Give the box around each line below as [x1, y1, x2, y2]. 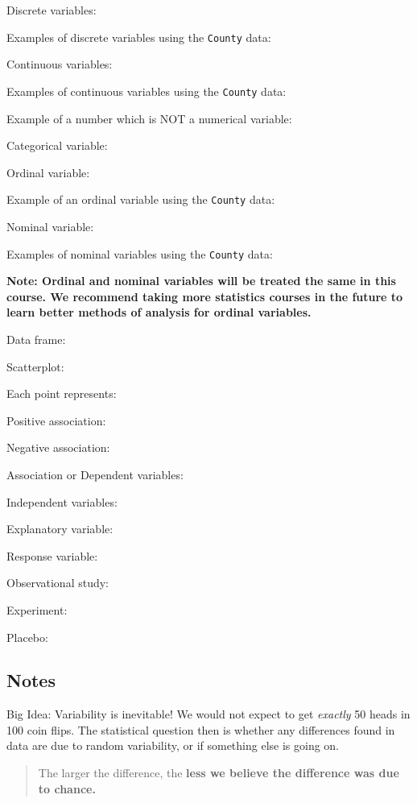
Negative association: [6, 439, 110, 456]
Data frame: [6, 330, 66, 347]
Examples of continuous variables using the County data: [6, 82, 287, 99]
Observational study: [6, 574, 109, 591]
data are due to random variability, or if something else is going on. [6, 737, 340, 754]
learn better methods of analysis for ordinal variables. [6, 304, 312, 321]
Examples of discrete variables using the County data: [6, 28, 271, 45]
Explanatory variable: [6, 520, 114, 537]
